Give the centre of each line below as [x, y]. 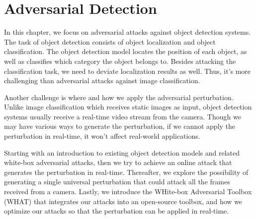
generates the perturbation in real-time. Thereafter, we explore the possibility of [126, 172]
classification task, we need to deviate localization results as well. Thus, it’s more [128, 71]
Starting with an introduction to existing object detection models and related [122, 152]
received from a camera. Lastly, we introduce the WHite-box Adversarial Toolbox [128, 192]
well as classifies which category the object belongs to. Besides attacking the [120, 61]
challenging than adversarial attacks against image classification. [102, 81]
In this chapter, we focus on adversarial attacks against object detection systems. [128, 32]
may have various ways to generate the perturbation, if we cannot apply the [120, 126]
